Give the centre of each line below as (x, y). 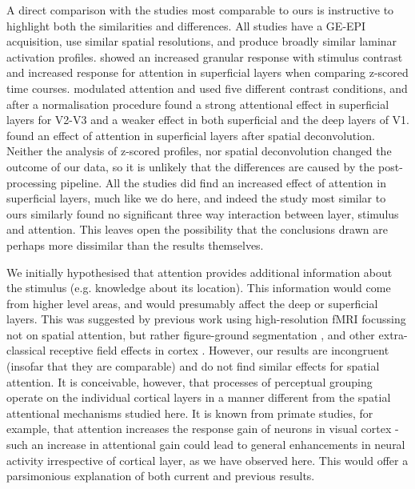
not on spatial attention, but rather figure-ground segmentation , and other (191, 334)
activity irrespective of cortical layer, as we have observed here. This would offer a (207, 460)
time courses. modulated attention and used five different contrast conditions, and (207, 88)
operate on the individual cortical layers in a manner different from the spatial (199, 397)
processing (32, 182)
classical (26, 350)
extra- (393, 334)
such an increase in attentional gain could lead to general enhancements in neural (206, 445)
